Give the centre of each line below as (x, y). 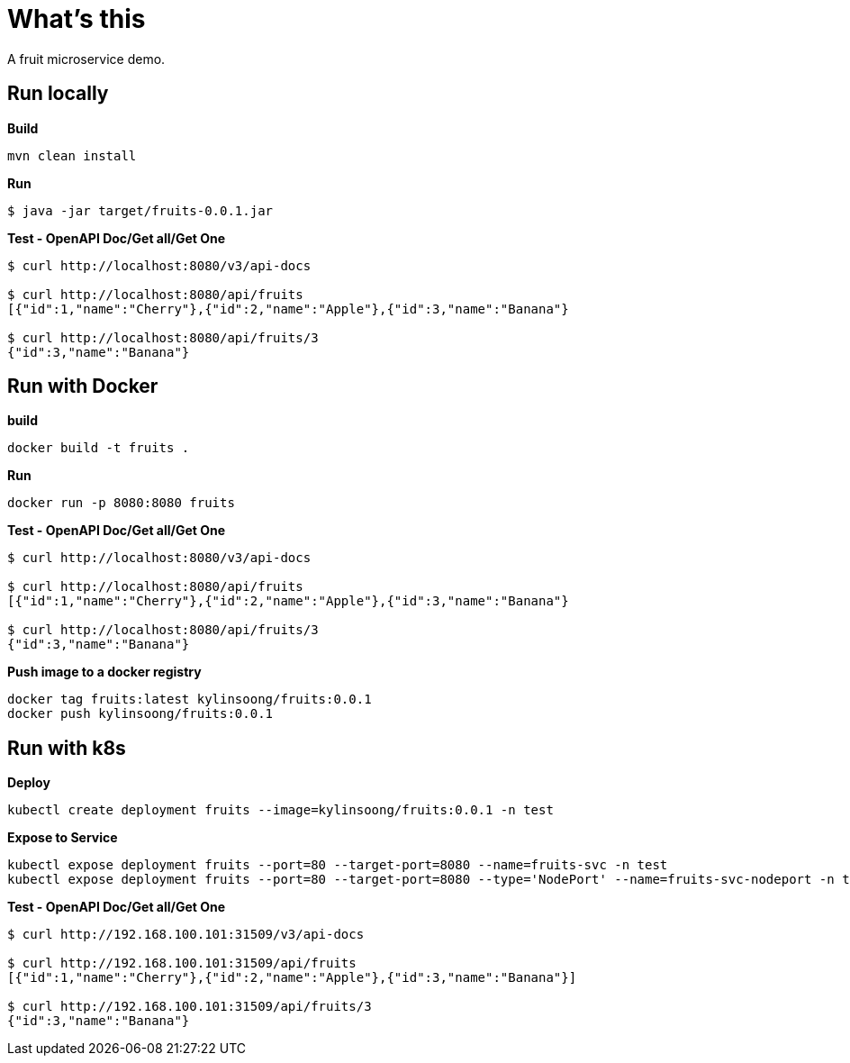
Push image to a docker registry (104, 672)
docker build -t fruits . (99, 448)
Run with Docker (83, 386)
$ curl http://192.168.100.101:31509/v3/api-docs (186, 935)
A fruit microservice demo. (86, 59)
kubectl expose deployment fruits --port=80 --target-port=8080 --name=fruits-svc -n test (338, 865)
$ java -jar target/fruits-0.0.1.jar (140, 210)
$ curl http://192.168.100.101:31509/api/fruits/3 (190, 1007)
